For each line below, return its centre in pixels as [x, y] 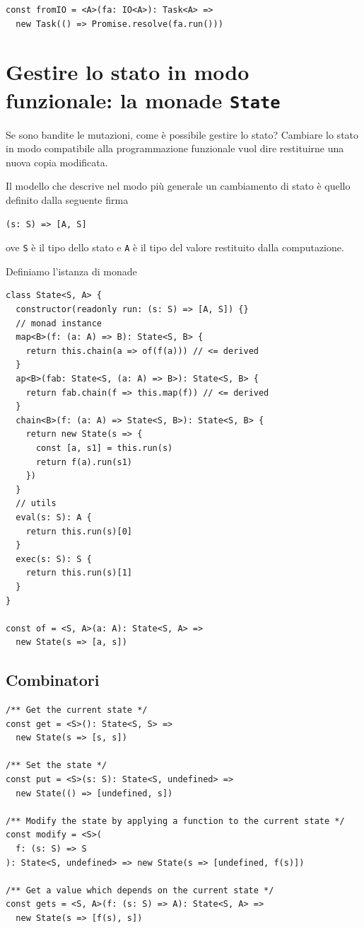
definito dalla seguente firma [67, 200]
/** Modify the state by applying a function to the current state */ [175, 821]
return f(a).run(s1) [84, 462]
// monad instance [59, 323]
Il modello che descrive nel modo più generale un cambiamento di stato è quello [178, 186]
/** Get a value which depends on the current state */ [140, 890]
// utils [36, 504]
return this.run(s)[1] [79, 573]
